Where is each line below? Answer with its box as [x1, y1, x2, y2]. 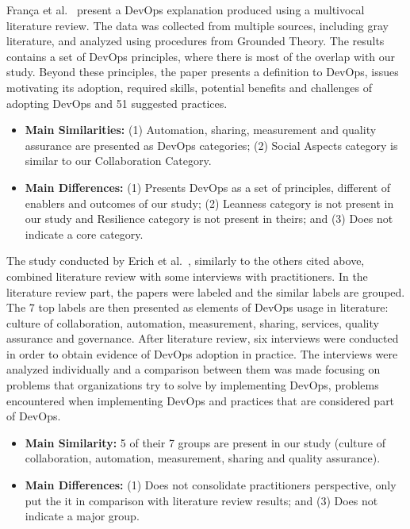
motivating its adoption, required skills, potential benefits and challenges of [6, 79, 372, 95]
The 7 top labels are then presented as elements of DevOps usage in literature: [6, 299, 389, 316]
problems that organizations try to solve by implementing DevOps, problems [6, 377, 379, 393]
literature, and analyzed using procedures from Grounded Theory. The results [6, 33, 385, 49]
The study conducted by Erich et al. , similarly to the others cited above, [6, 252, 365, 269]
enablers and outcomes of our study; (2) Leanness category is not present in [25, 194, 394, 211]
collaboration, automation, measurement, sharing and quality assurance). [25, 450, 381, 466]
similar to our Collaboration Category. [25, 152, 212, 169]
